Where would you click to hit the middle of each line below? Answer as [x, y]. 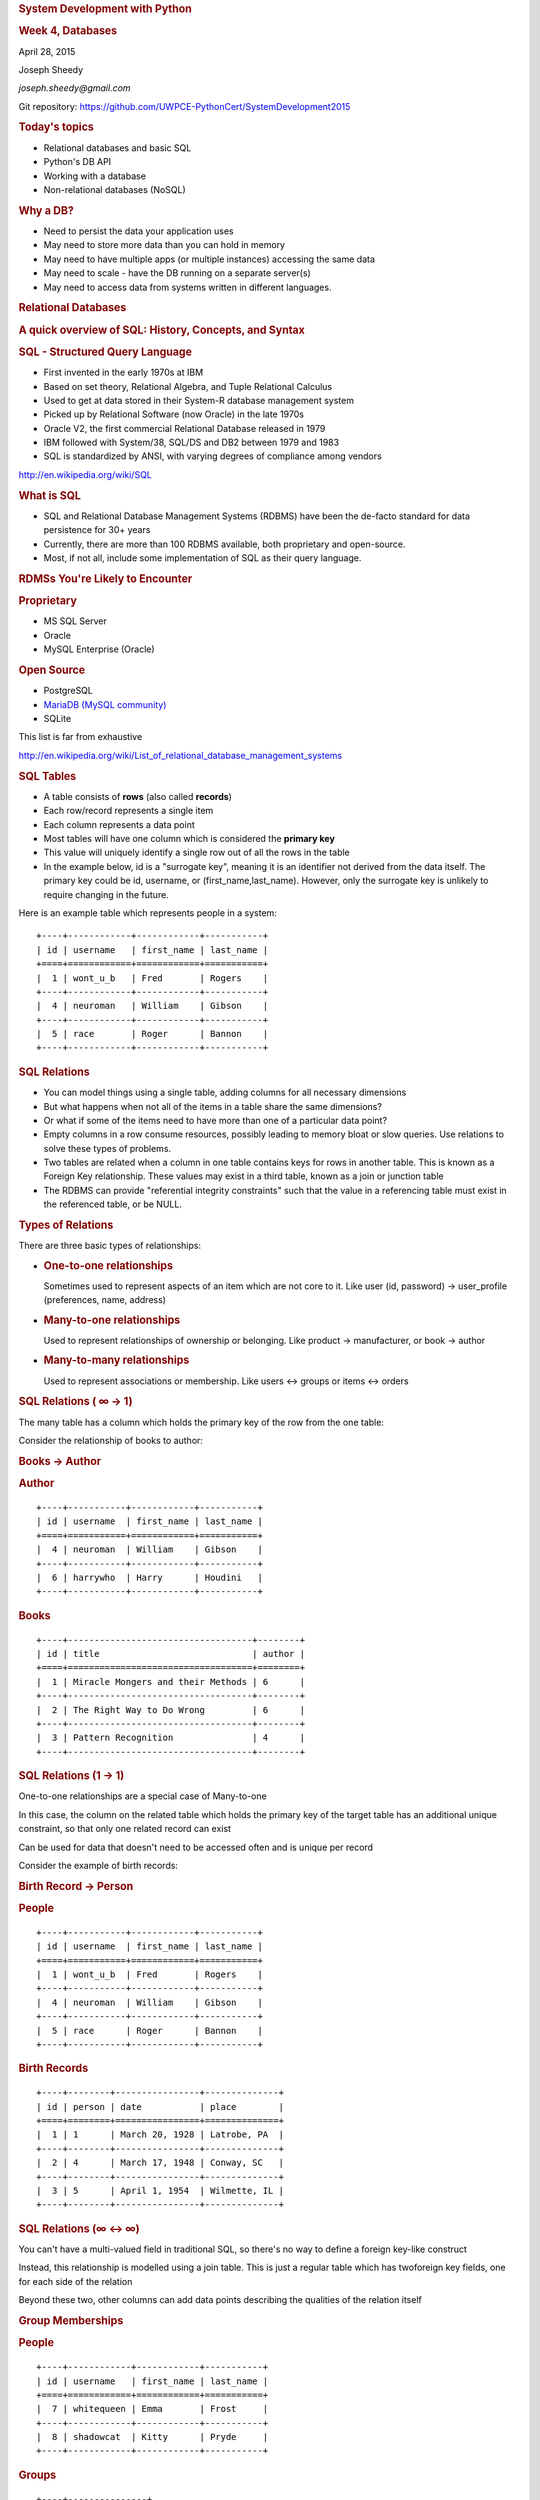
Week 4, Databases [68, 31]
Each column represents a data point [119, 824]
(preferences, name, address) [105, 1300]
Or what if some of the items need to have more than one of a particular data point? [215, 1120]
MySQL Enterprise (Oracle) [99, 649]
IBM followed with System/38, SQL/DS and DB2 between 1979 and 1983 [191, 442]
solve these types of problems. [107, 1148]
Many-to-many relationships [116, 1360]
